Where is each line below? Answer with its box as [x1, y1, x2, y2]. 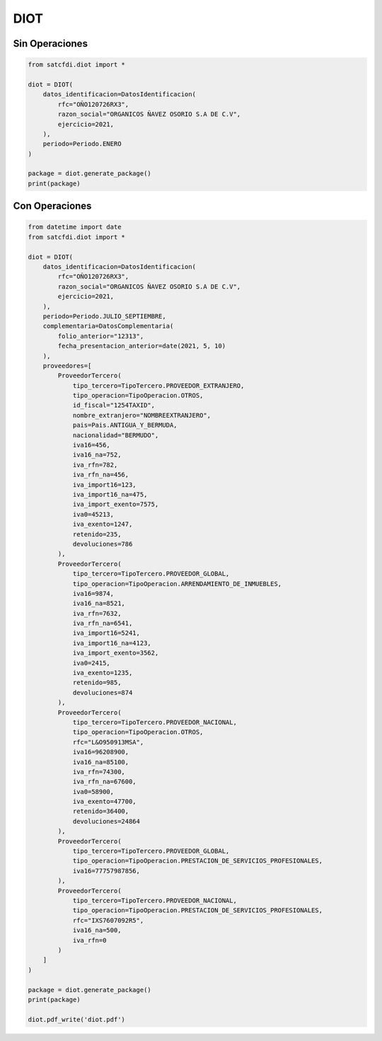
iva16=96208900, [72, 748, 129, 757]
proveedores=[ [42, 362, 92, 369]
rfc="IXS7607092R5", [72, 916, 144, 924]
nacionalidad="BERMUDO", [72, 431, 159, 439]
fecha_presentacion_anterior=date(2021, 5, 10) [57, 342, 226, 350]
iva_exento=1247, [72, 520, 133, 529]
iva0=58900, [72, 788, 115, 795]
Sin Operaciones [13, 38, 88, 50]
